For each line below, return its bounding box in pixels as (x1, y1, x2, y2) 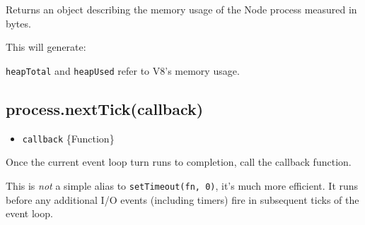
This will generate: (6, 39, 86, 54)
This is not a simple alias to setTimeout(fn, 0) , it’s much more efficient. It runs (6, 178, 359, 193)
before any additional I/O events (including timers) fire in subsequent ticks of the (6, 192, 359, 207)
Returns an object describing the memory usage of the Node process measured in (6, 2, 357, 16)
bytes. (6, 16, 31, 30)
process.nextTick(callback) (6, 97, 204, 119)
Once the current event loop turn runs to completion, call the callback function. (6, 154, 352, 169)
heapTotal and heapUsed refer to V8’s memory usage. (6, 63, 240, 78)
